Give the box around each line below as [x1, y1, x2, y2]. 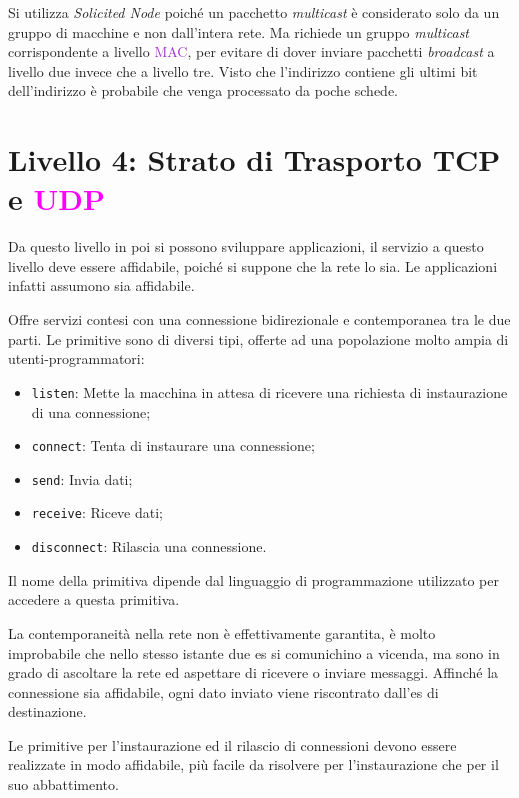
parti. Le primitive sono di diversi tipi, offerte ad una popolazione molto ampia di [8, 328, 509, 349]
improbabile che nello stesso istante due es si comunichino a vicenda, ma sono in [8, 642, 500, 663]
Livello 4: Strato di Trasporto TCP [8, 139, 501, 180]
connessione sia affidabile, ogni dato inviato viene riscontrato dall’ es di [8, 681, 439, 702]
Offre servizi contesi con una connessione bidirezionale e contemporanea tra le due [8, 309, 511, 330]
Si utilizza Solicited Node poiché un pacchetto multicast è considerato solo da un [8, 2, 500, 22]
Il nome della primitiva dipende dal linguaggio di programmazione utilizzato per [8, 569, 499, 590]
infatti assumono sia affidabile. [8, 275, 195, 296]
